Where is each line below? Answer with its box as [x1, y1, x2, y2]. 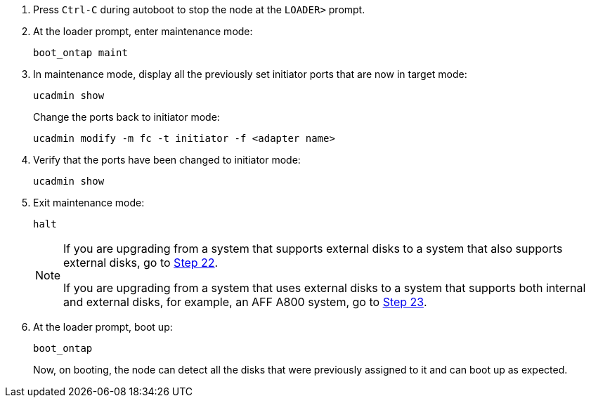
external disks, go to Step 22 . [63, 256, 219, 270]
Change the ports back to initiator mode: [33, 111, 220, 123]
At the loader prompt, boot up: [33, 321, 173, 333]
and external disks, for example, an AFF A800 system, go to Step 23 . [63, 295, 427, 309]
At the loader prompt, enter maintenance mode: [33, 25, 253, 37]
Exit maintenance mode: [33, 197, 145, 209]
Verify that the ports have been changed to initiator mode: [33, 154, 301, 166]
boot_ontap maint [33, 47, 128, 58]
